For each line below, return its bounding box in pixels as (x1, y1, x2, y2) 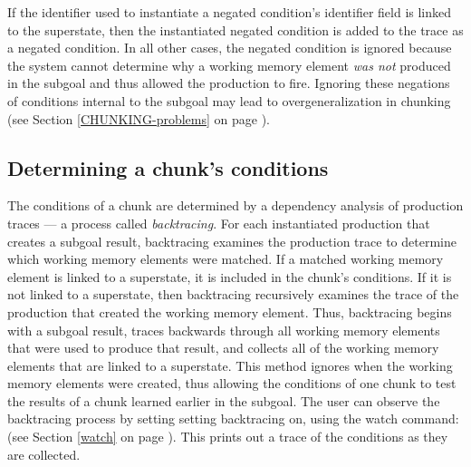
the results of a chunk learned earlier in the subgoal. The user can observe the (7, 391, 440, 410)
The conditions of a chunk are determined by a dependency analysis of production (7, 196, 464, 215)
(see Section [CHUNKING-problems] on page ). (7, 109, 271, 128)
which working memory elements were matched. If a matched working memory (7, 249, 444, 268)
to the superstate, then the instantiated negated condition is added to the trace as (7, 20, 464, 39)
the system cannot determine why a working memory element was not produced (7, 55, 451, 74)
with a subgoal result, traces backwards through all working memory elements (7, 320, 440, 339)
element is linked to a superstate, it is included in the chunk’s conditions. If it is (7, 267, 452, 286)
